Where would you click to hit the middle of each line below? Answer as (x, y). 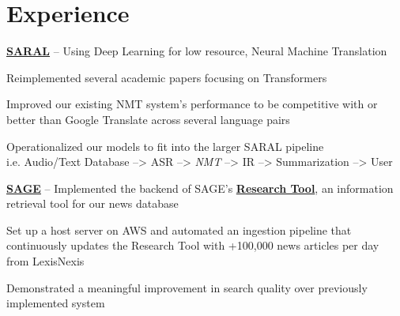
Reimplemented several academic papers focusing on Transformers (167, 77)
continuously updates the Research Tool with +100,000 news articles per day (193, 245)
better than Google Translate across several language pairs (148, 119)
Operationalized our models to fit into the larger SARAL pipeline (165, 146)
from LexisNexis (45, 261)
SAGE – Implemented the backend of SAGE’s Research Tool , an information (200, 188)
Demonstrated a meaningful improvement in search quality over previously (187, 287)
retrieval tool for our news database (92, 203)
